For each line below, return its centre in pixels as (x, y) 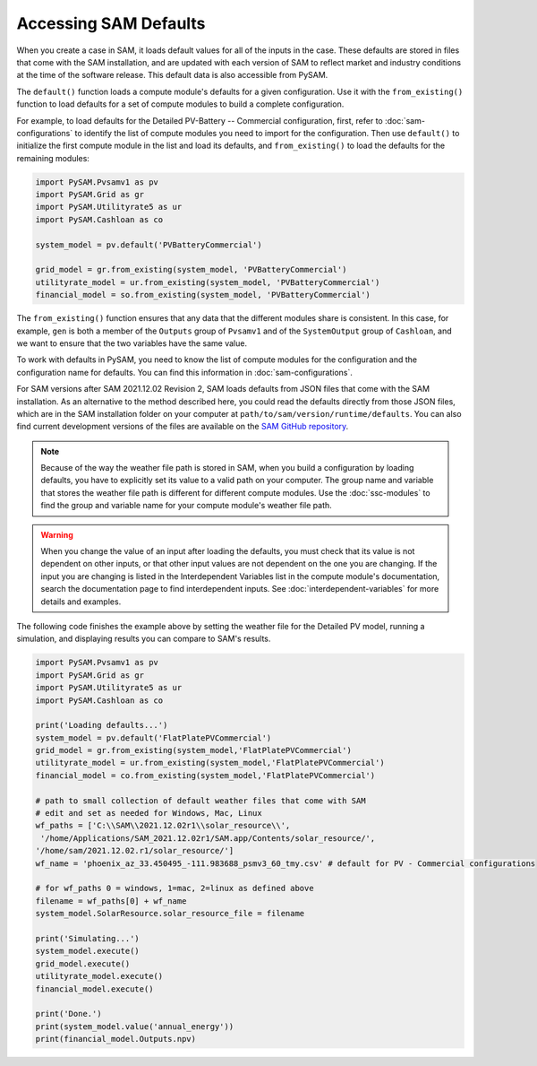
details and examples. (81, 602)
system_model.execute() (88, 951)
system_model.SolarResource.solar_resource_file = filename (170, 914)
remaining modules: (53, 158)
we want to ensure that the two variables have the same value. (132, 343)
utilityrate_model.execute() (99, 976)
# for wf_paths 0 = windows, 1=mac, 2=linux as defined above (175, 888)
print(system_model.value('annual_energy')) (135, 1026)
